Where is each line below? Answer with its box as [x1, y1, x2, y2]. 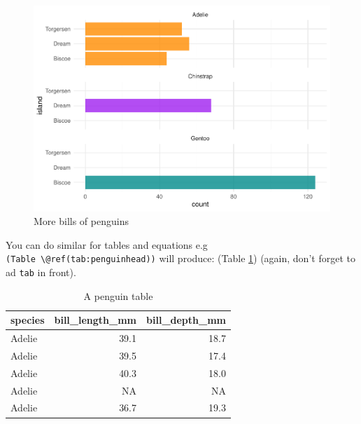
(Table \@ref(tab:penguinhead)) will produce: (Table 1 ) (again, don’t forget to [6, 251, 355, 266]
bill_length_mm [54, 313, 137, 327]
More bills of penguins [34, 214, 129, 228]
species [10, 313, 45, 327]
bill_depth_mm [146, 313, 227, 327]
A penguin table [83, 288, 153, 303]
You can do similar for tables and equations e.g [6, 237, 208, 252]
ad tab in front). [6, 264, 76, 279]
